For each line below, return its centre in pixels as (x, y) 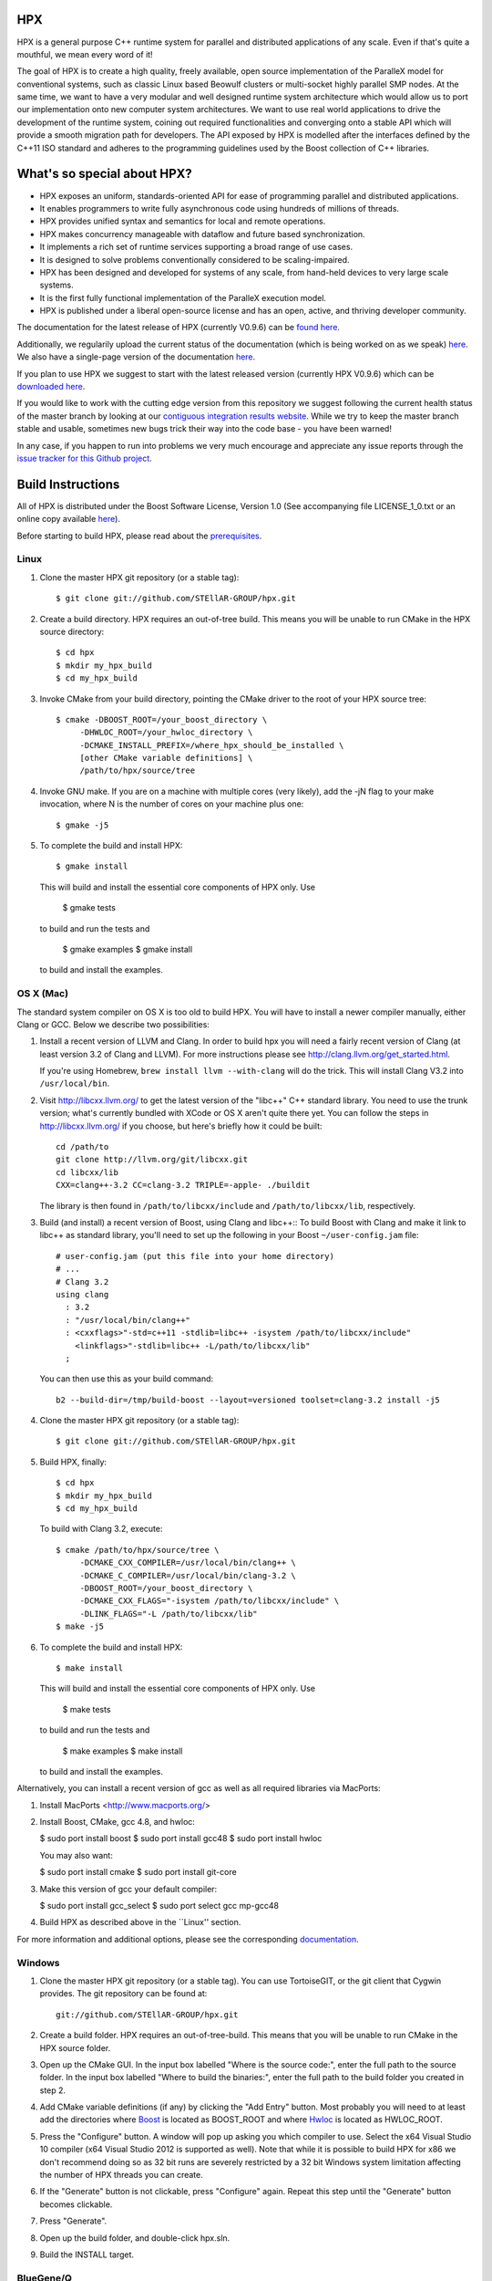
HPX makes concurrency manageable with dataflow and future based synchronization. (202, 234)
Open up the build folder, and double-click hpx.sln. (135, 2238)
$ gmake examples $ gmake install (128, 949)
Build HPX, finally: (73, 1462)
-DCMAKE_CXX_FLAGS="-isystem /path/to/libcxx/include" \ (210, 1601)
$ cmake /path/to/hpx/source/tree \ (138, 1550)
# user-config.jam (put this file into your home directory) (195, 1256)
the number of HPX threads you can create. (122, 2175)
